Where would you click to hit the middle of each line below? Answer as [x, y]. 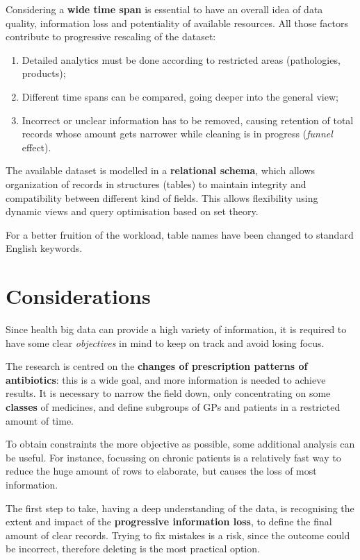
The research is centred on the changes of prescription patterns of [157, 366]
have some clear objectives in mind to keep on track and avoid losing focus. [165, 342]
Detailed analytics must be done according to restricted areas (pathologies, [181, 59]
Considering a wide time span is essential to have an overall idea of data [164, 9]
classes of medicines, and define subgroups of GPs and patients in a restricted [173, 407]
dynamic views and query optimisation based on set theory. [132, 211]
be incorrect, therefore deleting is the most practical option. [133, 549]
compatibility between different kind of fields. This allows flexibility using [162, 197]
